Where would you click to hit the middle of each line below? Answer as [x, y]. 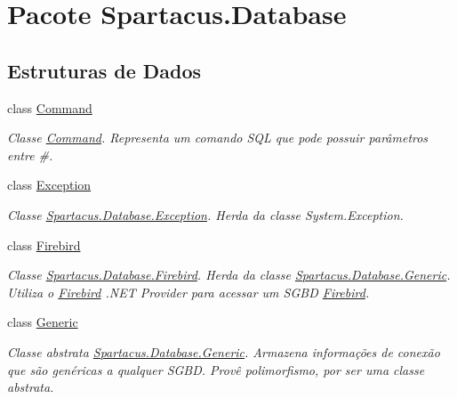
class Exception [49, 185]
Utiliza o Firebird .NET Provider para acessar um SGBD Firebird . [188, 292]
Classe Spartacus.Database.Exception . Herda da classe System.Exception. [205, 214]
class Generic [43, 322]
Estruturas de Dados [104, 70]
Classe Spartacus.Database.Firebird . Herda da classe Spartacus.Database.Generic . [229, 275]
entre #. [30, 155]
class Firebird [44, 244]
